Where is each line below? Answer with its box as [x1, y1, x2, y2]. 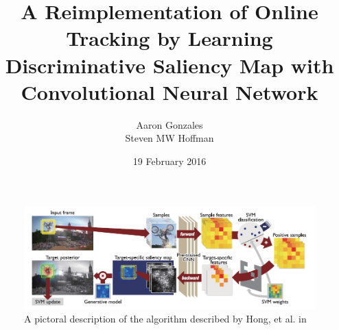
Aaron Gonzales [136, 117, 203, 131]
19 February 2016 [132, 153, 207, 168]
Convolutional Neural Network [21, 77, 318, 105]
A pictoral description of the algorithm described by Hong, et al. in [24, 312, 307, 326]
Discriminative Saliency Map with [5, 51, 334, 79]
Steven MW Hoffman [125, 131, 214, 145]
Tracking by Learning [66, 24, 273, 52]
